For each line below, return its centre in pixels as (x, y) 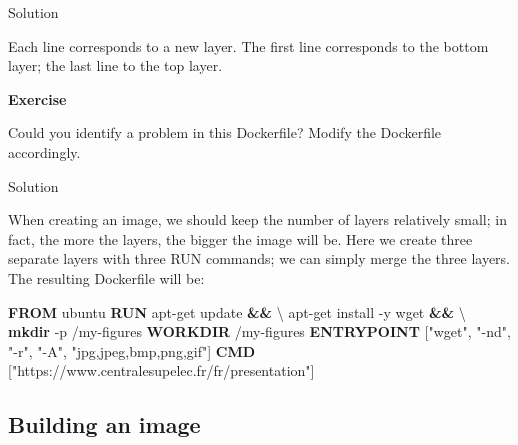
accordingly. (44, 151)
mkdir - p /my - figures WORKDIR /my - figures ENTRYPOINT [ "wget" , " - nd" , (259, 331)
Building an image (104, 424)
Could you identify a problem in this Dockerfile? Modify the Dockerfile (225, 132)
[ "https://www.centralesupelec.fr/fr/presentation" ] (161, 370)
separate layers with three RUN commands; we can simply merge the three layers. (259, 258)
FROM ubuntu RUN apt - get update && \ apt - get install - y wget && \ (237, 311)
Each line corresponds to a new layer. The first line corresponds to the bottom (248, 45)
